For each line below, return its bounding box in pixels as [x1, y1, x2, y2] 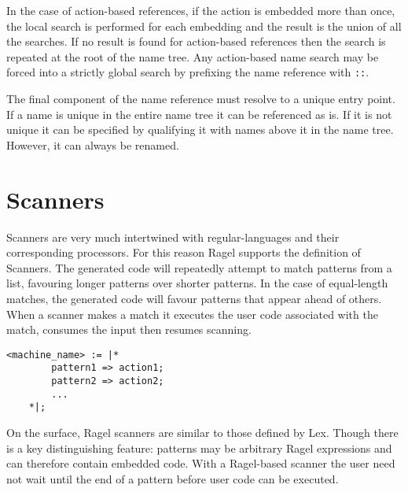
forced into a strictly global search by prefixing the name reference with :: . [6, 64, 369, 80]
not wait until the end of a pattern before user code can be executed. [6, 470, 339, 486]
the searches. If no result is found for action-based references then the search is [6, 33, 386, 50]
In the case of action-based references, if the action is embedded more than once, [6, 2, 395, 18]
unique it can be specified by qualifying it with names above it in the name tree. [6, 121, 394, 138]
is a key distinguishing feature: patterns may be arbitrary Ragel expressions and [6, 439, 392, 456]
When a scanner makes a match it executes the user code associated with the [6, 305, 378, 322]
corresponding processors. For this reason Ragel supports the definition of [6, 244, 361, 261]
